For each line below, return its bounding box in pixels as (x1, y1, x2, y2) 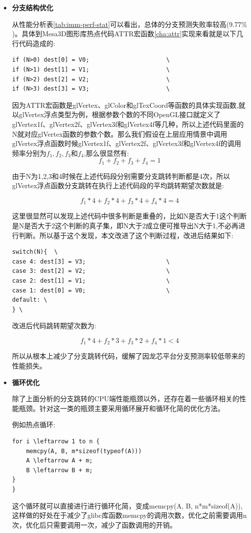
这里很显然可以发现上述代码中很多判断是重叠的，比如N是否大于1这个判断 (12, 211, 247, 221)
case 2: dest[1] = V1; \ (12, 277, 170, 284)
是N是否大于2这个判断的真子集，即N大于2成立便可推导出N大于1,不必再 (12, 220, 239, 230)
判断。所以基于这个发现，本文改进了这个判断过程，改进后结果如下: (19, 230, 233, 240)
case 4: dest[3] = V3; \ (12, 258, 170, 265)
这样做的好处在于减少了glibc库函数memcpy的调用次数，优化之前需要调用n (12, 510, 247, 520)
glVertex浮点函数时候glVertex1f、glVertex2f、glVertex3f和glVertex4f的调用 (12, 138, 241, 148)
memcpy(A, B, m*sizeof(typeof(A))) (26, 447, 142, 455)
